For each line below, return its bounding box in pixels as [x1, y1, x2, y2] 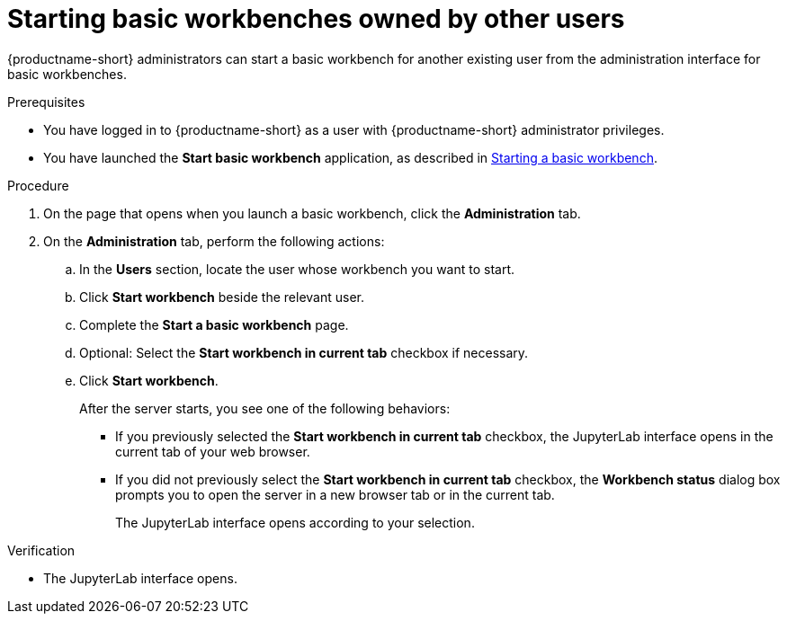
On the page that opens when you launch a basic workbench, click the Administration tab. [43, 205, 581, 221]
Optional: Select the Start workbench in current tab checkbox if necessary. [79, 344, 529, 360]
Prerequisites [7, 93, 85, 110]
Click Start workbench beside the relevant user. [79, 288, 364, 305]
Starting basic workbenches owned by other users [7, 4, 625, 34]
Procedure [7, 177, 69, 193]
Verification [7, 542, 76, 558]
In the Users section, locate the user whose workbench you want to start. [79, 261, 515, 277]
